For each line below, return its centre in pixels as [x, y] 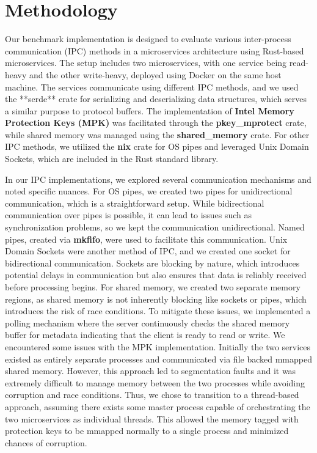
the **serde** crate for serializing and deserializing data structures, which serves [156, 99]
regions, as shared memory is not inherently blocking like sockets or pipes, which [156, 299]
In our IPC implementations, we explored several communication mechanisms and [158, 179]
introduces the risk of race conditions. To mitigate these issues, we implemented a [158, 311]
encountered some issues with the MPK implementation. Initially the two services [158, 346]
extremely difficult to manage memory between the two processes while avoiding [155, 382]
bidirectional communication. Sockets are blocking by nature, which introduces [152, 263]
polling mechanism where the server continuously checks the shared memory [148, 322]
